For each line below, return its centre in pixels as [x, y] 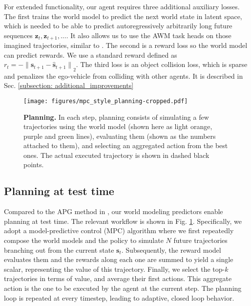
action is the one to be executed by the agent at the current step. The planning [123, 288]
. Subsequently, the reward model [171, 250]
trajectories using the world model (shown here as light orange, [118, 126]
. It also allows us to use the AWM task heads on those [149, 35]
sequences [18, 35]
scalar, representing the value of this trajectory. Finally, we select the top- [115, 269]
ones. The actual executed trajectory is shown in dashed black [116, 155]
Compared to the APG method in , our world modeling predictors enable [114, 211]
